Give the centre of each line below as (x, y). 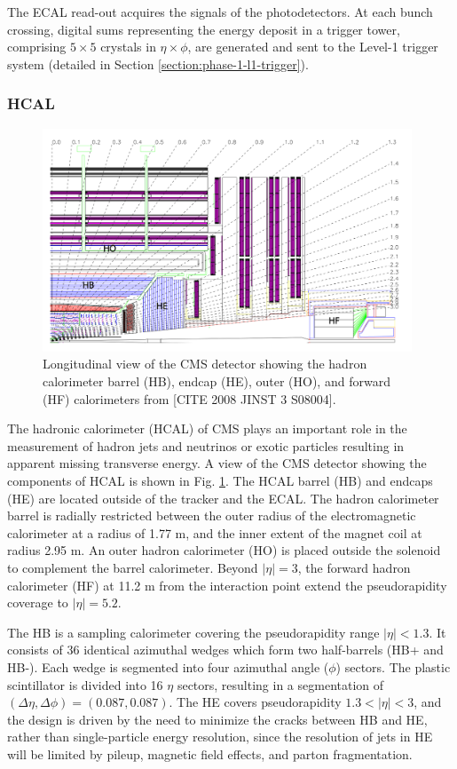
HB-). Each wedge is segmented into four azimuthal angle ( (168, 666)
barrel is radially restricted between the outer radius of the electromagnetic (212, 515)
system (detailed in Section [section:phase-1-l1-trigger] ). (158, 63)
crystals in (128, 47)
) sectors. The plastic (393, 666)
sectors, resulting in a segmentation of (280, 684)
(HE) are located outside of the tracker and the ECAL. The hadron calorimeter (223, 498)
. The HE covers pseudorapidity (255, 702)
